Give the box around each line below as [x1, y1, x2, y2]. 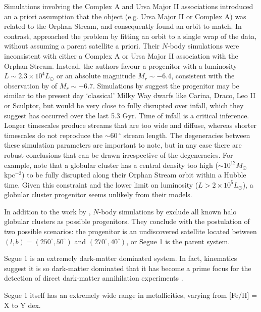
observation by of [4, 80, 58, 91]
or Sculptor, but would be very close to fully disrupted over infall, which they [4, 100, 244, 110]
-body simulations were [167, 40, 239, 51]
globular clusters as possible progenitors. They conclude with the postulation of [4, 216, 250, 227]
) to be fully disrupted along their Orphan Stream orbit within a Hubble [22, 169, 246, 180]
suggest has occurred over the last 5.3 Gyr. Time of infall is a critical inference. [4, 110, 249, 120]
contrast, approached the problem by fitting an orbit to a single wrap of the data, [4, 30, 257, 41]
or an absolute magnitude [56, 70, 136, 81]
